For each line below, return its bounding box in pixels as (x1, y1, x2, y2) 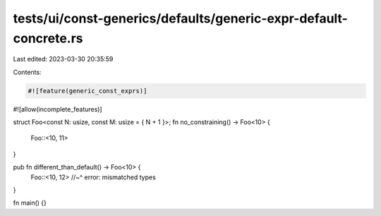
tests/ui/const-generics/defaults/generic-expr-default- (13, 11, 349, 26)
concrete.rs (13, 30, 84, 46)
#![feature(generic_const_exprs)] (28, 87, 147, 95)
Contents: (13, 68, 42, 76)
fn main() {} (13, 198, 47, 208)
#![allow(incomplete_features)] (13, 104, 102, 113)
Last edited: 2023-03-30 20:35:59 (13, 55, 114, 64)
